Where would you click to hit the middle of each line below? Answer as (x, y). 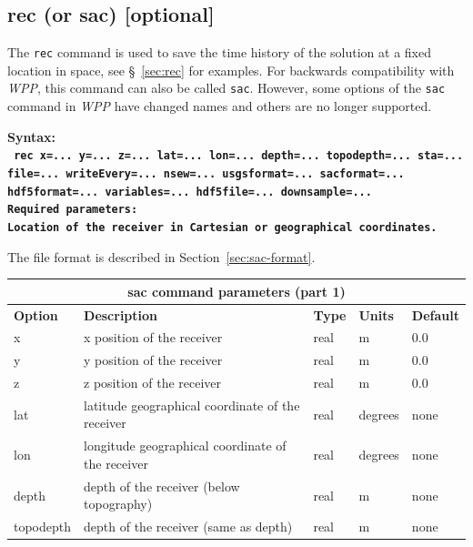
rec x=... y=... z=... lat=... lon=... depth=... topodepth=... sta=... (239, 156)
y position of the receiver (153, 360)
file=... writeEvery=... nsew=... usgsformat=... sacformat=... (206, 173)
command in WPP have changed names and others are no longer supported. (220, 106)
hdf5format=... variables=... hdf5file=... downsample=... (190, 192)
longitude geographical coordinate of (185, 446)
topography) (118, 504)
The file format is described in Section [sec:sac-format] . (161, 256)
